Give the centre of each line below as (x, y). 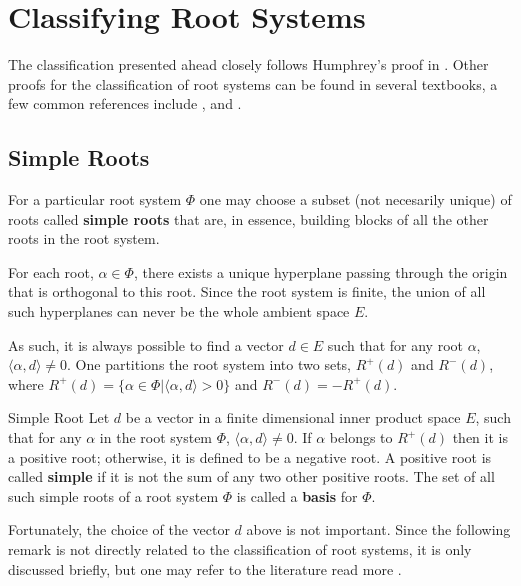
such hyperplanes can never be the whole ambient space (179, 311)
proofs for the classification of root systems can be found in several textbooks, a (253, 83)
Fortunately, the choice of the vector (119, 529)
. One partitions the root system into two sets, (209, 364)
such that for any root (395, 344)
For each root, (51, 271)
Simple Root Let (59, 417)
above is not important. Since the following (378, 529)
